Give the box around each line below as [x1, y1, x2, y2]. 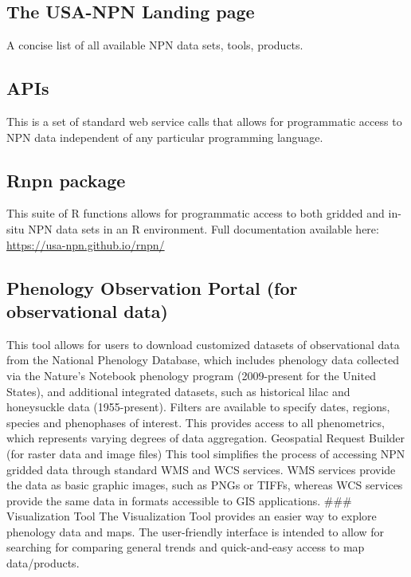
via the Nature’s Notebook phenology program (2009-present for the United [6, 367, 376, 383]
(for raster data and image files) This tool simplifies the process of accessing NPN [6, 445, 405, 461]
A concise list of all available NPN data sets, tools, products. [6, 37, 303, 53]
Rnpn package [6, 167, 126, 192]
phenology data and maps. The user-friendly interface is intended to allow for [6, 523, 385, 540]
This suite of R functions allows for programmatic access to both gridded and [6, 205, 385, 222]
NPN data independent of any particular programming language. [6, 128, 323, 145]
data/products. [6, 555, 80, 571]
